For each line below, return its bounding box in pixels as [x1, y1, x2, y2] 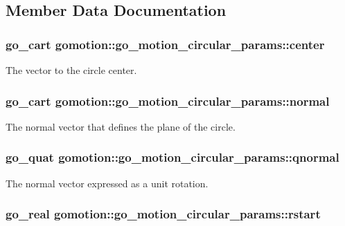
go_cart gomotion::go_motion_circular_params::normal [6, 92, 330, 109]
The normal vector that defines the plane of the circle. [6, 119, 236, 133]
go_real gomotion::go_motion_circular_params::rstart [6, 205, 321, 223]
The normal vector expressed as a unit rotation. [6, 176, 209, 190]
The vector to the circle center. [6, 63, 137, 77]
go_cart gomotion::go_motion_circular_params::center [6, 35, 325, 53]
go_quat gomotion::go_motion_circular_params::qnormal [6, 149, 339, 166]
